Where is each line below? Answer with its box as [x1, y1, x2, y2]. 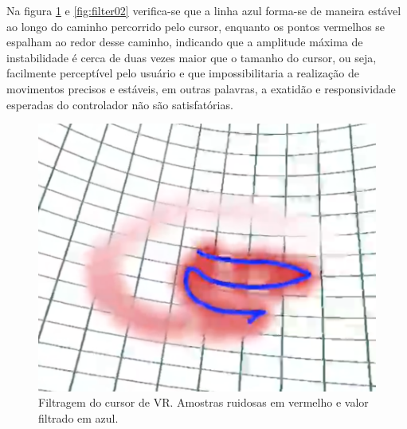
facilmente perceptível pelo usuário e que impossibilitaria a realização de [6, 65, 359, 81]
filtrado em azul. [38, 409, 119, 426]
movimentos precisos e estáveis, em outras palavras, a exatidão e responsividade [6, 80, 396, 96]
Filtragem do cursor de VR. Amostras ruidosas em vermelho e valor [38, 394, 369, 411]
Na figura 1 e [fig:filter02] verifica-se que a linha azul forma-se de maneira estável [6, 2, 401, 18]
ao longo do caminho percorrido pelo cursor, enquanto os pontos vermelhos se [6, 18, 385, 34]
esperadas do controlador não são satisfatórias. [6, 96, 233, 112]
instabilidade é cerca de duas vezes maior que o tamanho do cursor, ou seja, [6, 49, 377, 65]
